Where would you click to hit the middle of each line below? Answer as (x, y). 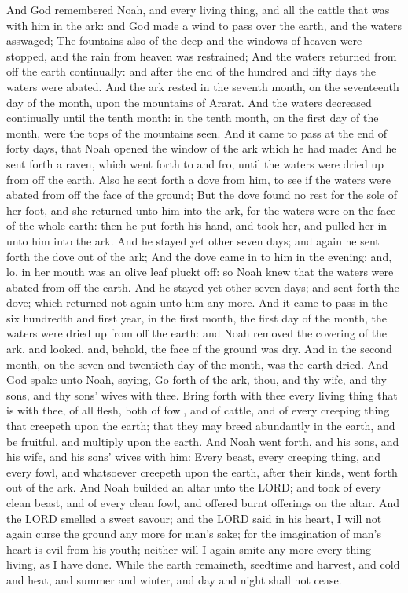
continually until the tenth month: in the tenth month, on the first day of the (193, 118)
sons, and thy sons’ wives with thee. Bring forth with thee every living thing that (202, 394)
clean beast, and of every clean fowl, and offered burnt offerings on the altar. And (203, 503)
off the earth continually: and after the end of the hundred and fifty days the (191, 71)
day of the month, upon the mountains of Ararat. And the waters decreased (189, 102)
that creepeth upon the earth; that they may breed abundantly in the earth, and (201, 426)
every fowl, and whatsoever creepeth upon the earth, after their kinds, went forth (202, 471)
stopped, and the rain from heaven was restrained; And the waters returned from (202, 55)
